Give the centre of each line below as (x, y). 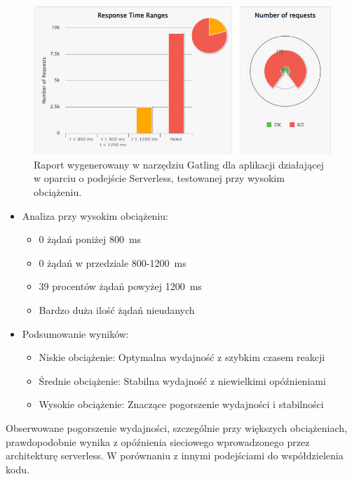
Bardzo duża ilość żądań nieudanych (117, 310)
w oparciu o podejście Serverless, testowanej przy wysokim (159, 178)
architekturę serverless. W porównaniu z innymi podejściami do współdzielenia (175, 455)
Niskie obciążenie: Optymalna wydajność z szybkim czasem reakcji (182, 357)
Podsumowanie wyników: (75, 333)
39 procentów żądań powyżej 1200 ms (120, 286)
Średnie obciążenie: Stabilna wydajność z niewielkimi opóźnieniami (182, 380)
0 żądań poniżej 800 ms (90, 239)
